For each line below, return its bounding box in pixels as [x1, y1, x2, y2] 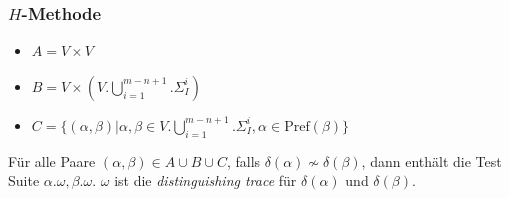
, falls [226, 150, 261, 171]
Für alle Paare [8, 150, 96, 171]
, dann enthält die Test [361, 150, 502, 171]
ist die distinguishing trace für [114, 170, 297, 191]
